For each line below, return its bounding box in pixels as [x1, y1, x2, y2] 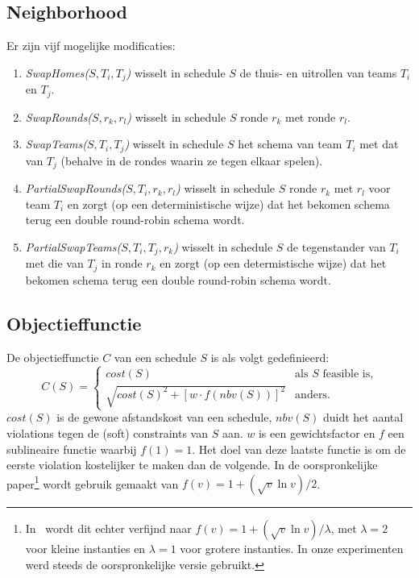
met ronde [284, 108, 336, 125]
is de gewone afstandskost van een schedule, [56, 409, 272, 426]
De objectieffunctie [6, 348, 99, 365]
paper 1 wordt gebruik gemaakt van [6, 472, 179, 492]
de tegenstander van [287, 238, 386, 255]
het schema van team [238, 135, 342, 152]
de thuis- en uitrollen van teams [239, 64, 397, 81]
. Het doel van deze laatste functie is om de [192, 440, 406, 457]
